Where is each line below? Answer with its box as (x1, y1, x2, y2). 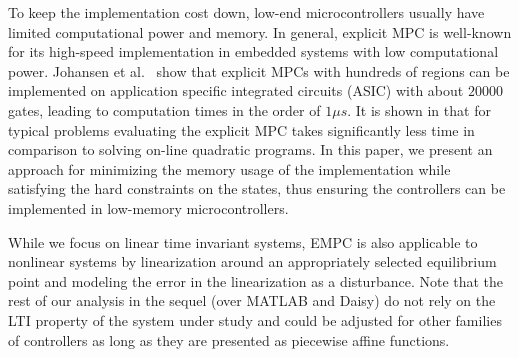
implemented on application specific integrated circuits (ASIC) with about (8, 80, 464, 101)
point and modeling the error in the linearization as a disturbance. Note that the (8, 270, 504, 291)
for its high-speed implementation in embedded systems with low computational (8, 41, 499, 62)
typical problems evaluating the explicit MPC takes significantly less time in (8, 119, 475, 140)
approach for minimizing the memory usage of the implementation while (8, 158, 451, 179)
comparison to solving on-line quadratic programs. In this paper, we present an (8, 139, 493, 160)
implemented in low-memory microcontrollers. (8, 197, 289, 218)
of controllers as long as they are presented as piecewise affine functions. (8, 329, 450, 350)
